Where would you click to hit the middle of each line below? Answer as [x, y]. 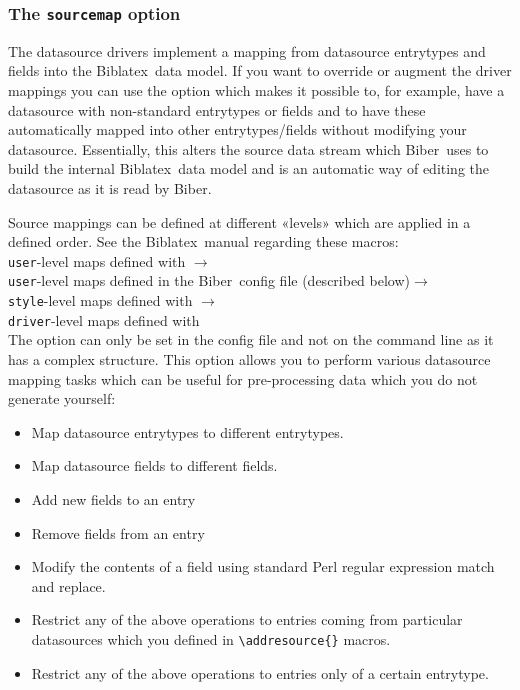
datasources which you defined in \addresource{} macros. [211, 638]
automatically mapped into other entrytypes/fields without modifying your [237, 129]
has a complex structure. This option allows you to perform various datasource [249, 358]
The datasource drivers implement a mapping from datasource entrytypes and [247, 50]
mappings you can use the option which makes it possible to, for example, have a [256, 89]
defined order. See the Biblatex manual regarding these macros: [203, 241]
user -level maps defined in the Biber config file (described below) [209, 280]
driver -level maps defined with [104, 319]
